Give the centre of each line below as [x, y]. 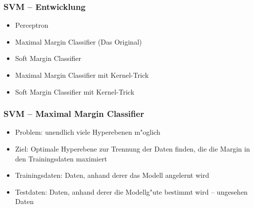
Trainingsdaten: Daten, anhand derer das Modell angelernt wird [112, 175]
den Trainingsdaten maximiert [61, 158]
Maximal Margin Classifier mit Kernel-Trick [82, 75]
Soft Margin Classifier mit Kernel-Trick [75, 91]
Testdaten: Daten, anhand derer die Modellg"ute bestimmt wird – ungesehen [131, 191]
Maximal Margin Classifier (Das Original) [78, 41]
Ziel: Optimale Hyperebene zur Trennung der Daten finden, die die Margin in [132, 149]
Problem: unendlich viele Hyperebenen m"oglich [88, 132]
